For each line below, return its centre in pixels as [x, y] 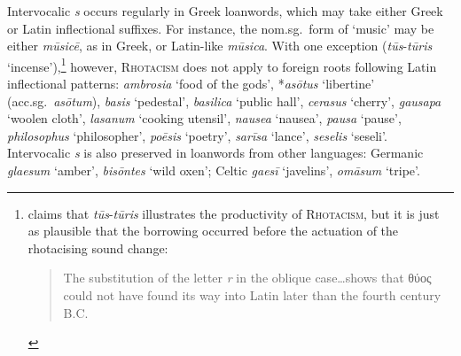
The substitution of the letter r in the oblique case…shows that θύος [247, 278]
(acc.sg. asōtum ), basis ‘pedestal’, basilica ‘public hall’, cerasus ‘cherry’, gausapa [224, 101]
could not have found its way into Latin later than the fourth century [252, 294]
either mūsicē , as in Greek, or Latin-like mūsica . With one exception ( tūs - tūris [220, 46]
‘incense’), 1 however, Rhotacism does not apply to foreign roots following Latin [222, 65]
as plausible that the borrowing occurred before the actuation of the [213, 231]
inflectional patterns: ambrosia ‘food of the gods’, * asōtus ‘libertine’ [191, 84]
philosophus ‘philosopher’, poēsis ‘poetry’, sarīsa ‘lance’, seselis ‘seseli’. [197, 135]
